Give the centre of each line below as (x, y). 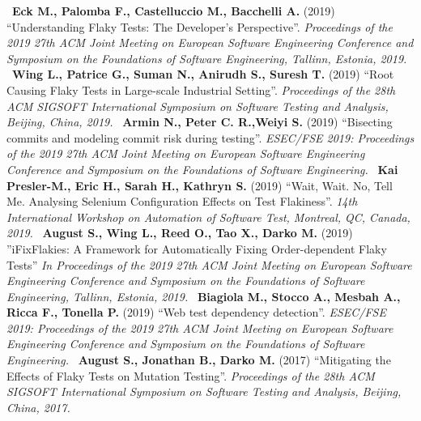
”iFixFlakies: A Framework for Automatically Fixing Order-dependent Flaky (197, 248)
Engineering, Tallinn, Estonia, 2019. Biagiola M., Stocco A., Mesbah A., (204, 296)
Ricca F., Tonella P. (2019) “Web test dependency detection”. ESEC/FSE (196, 312)
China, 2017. (38, 407)
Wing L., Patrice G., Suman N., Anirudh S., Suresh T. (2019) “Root (203, 74)
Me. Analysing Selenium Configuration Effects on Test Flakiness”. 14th (182, 201)
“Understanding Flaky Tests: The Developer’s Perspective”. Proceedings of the (200, 26)
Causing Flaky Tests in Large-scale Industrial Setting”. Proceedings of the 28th (201, 89)
